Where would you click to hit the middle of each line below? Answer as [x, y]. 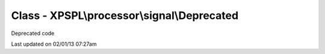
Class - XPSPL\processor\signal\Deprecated [125, 15]
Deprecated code [33, 33]
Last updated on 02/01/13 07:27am [54, 44]
